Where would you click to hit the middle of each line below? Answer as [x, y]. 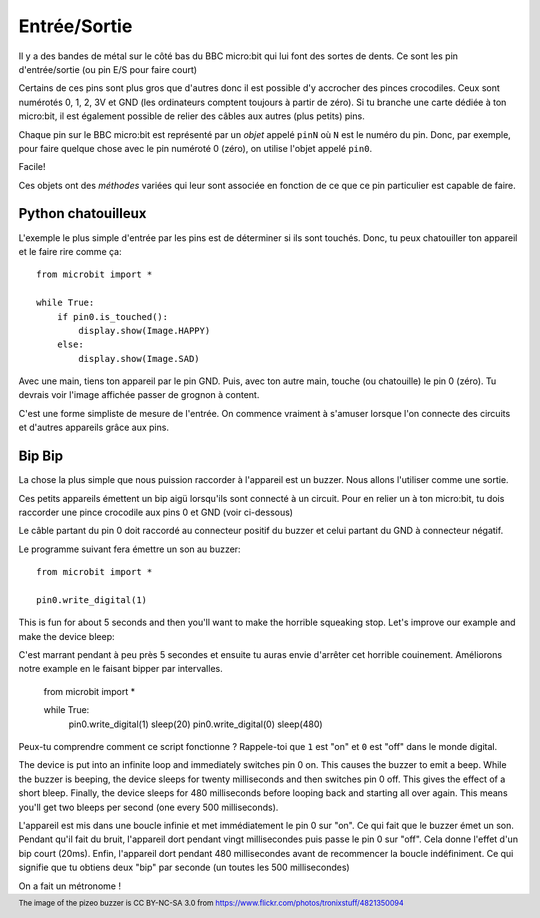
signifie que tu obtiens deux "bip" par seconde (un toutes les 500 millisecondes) [184, 867]
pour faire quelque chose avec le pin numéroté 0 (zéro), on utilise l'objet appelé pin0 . [195, 148]
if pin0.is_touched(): [112, 316]
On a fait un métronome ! [70, 886]
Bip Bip [41, 456]
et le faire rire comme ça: [70, 251]
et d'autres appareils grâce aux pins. [94, 427]
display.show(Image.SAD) [139, 358]
